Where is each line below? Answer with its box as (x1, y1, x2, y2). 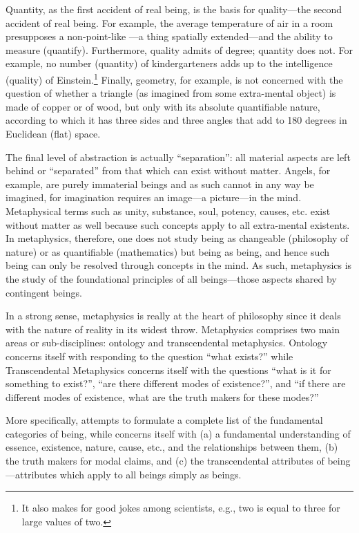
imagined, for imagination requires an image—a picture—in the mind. (6, 190, 302, 205)
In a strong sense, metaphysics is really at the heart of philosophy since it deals (6, 308, 341, 323)
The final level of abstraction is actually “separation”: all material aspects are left (6, 149, 351, 164)
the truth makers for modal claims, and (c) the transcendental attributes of (6, 453, 324, 468)
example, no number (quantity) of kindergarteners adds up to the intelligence (6, 56, 333, 71)
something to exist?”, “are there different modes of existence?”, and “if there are (6, 376, 346, 391)
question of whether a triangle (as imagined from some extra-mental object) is (6, 86, 336, 100)
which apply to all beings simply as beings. (59, 467, 242, 481)
